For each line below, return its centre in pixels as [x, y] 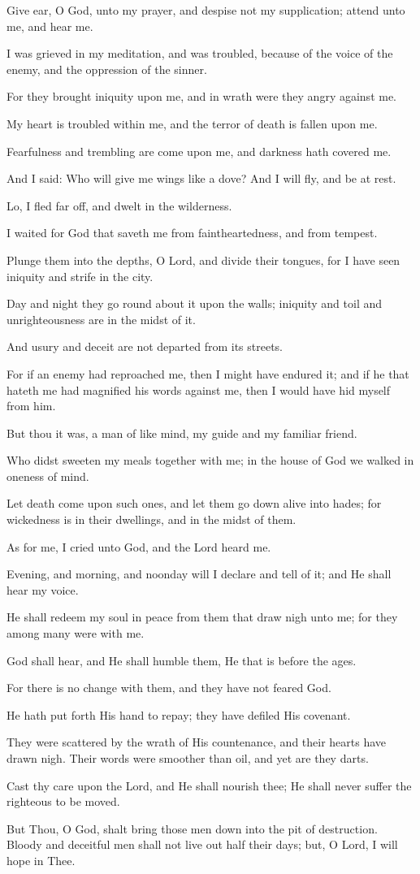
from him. [31, 406]
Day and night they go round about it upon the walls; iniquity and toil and [195, 303]
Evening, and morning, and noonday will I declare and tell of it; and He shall [199, 574]
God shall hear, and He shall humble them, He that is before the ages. [182, 660]
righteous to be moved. [63, 801]
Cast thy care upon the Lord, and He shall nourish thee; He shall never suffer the [209, 785]
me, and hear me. [50, 26]
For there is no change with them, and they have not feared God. [169, 688]
